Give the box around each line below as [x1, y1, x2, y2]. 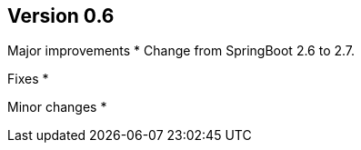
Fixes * [7, 71, 49, 87]
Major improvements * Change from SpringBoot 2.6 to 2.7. [7, 43, 356, 59]
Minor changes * [7, 99, 107, 115]
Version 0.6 [7, 5, 115, 27]
